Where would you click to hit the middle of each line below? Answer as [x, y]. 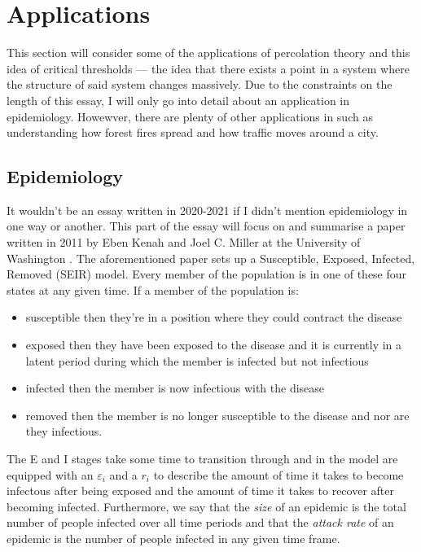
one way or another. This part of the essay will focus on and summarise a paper [206, 226]
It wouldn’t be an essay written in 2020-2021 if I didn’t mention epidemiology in [207, 210]
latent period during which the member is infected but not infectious [197, 360]
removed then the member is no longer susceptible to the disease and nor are [217, 415]
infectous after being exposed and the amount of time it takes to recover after [200, 491]
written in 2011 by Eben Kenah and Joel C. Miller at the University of [184, 242]
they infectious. [64, 431]
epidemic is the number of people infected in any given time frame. [173, 538]
